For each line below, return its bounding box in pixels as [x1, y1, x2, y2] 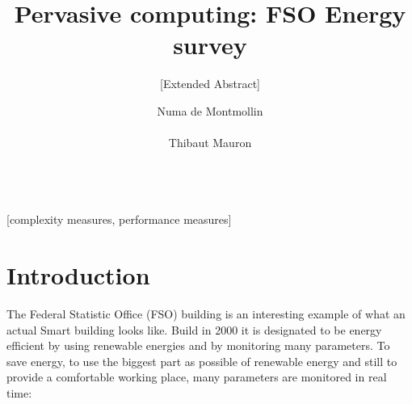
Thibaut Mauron [168, 134, 252, 151]
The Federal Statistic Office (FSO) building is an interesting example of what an [6, 305, 406, 322]
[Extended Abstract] [160, 75, 260, 92]
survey [173, 28, 247, 61]
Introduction [6, 259, 150, 292]
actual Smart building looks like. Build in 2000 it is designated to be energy [6, 321, 382, 338]
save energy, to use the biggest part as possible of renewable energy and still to [6, 352, 397, 369]
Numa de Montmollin [157, 102, 263, 119]
